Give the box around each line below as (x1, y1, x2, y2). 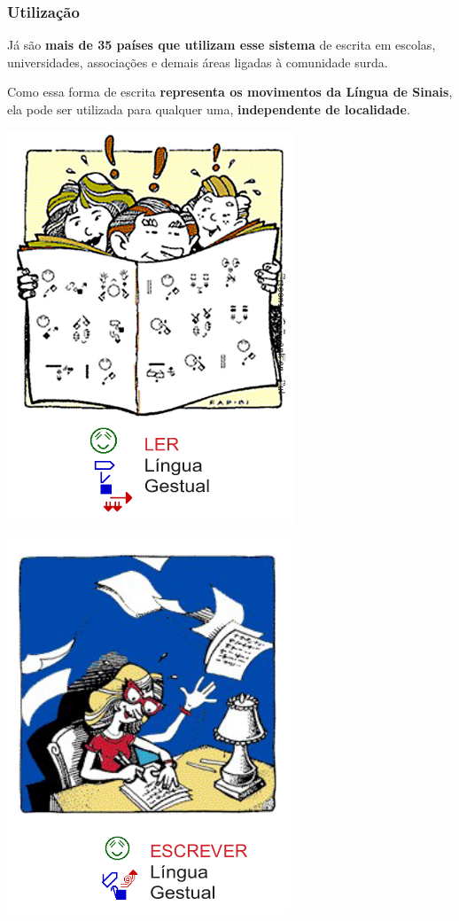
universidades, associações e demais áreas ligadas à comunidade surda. (7, 52, 388, 71)
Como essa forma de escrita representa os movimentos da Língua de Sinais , (7, 82, 453, 101)
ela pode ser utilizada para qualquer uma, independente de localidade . (7, 100, 410, 118)
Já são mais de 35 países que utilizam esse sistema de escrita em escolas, (7, 35, 436, 54)
